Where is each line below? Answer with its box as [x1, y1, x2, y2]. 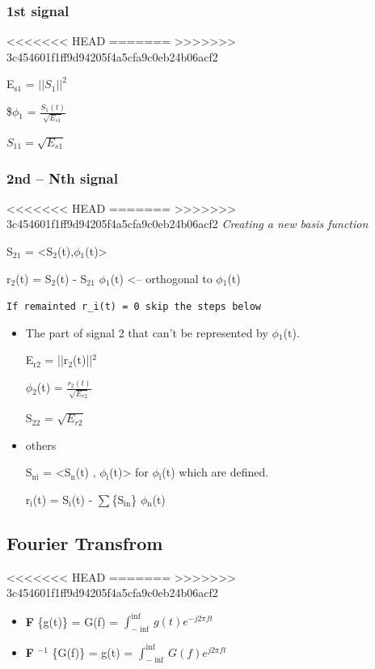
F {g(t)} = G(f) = [25, 612, 119, 629]
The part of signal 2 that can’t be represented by [25, 324, 268, 341]
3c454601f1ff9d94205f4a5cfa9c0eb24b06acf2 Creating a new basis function [6, 215, 369, 232]
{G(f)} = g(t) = [52, 643, 133, 660]
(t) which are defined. [162, 464, 269, 481]
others [25, 436, 57, 453]
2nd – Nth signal [6, 167, 118, 188]
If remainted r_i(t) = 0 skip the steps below [6, 301, 261, 313]
